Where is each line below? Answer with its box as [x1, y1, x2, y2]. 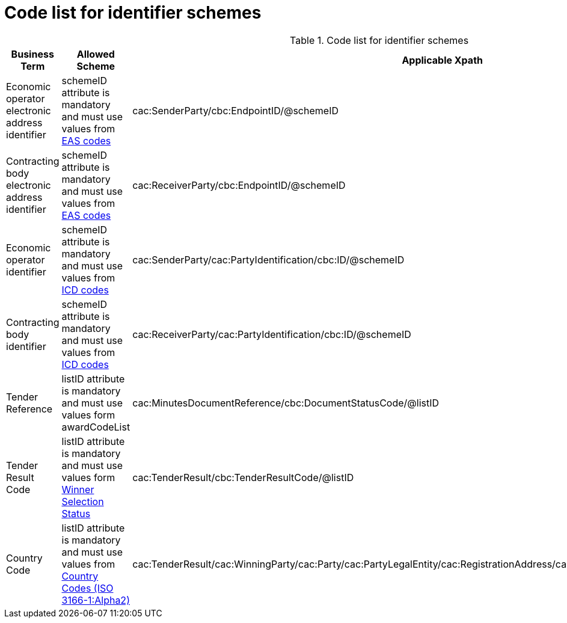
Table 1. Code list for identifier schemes [290, 34, 469, 46]
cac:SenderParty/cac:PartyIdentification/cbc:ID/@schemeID [132, 253, 405, 266]
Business [11, 48, 54, 60]
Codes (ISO [61, 582, 114, 594]
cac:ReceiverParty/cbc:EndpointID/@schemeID [132, 179, 346, 191]
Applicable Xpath [402, 54, 483, 66]
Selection [61, 495, 104, 508]
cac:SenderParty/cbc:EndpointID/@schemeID [132, 104, 339, 117]
